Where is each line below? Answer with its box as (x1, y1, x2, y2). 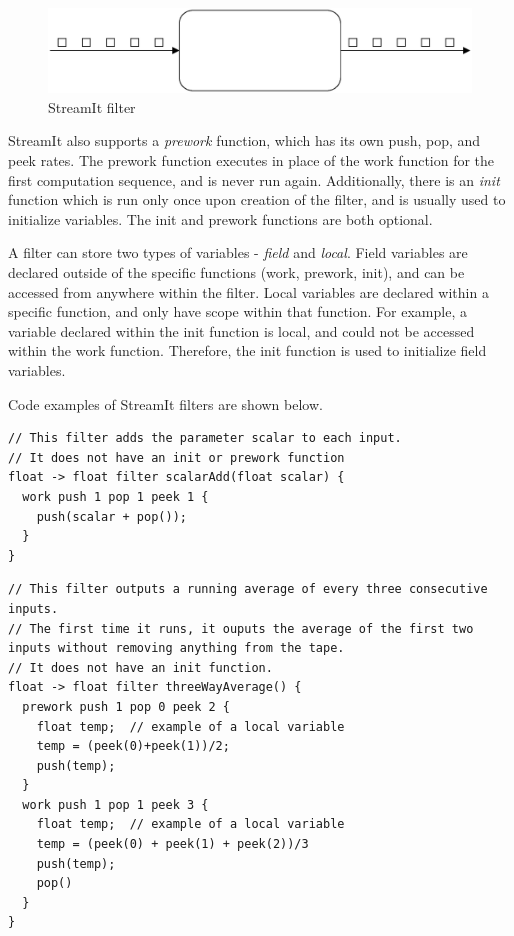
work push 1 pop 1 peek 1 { (22, 489, 209, 504)
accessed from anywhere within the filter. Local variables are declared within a (8, 281, 489, 302)
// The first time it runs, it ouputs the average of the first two (8, 621, 474, 636)
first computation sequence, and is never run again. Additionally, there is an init (8, 169, 500, 190)
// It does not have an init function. (8, 660, 273, 675)
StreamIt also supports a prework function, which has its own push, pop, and (8, 130, 481, 151)
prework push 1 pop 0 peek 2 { (22, 699, 230, 714)
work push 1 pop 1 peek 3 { (22, 797, 209, 812)
